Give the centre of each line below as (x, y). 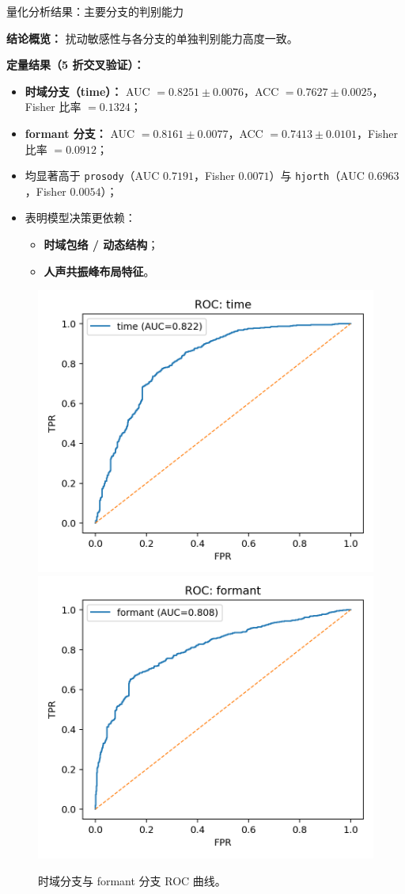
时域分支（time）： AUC (87, 91)
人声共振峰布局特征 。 (99, 271)
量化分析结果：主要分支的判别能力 (95, 11)
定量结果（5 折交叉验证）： (76, 65)
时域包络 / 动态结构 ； (101, 244)
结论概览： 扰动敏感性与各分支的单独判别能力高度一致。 (152, 38)
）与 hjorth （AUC (317, 176)
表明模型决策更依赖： (80, 218)
